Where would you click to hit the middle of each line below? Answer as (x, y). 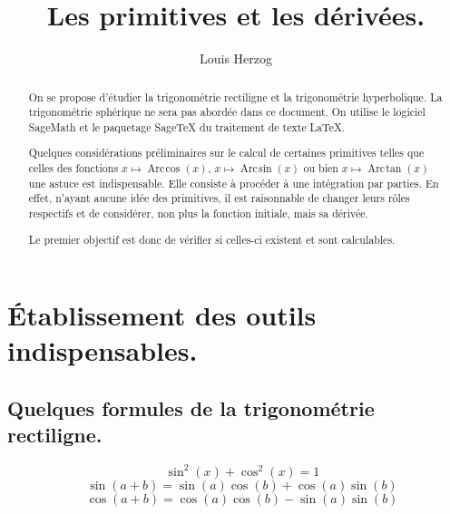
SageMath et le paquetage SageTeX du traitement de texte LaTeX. (187, 126)
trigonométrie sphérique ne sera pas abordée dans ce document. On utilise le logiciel (227, 112)
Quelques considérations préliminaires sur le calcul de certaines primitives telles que (226, 153)
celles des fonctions (73, 168)
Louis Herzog (236, 58)
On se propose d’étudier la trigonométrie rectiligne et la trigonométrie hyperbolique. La (235, 97)
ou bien (321, 168)
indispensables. (103, 350)
